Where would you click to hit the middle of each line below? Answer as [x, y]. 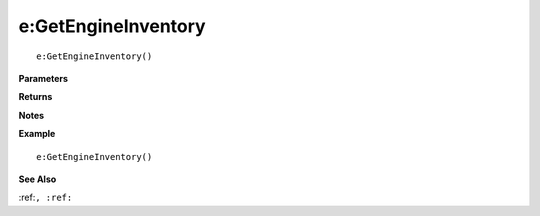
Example [37, 134]
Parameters [43, 78]
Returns [35, 97]
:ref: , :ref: [45, 197]
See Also [37, 179]
